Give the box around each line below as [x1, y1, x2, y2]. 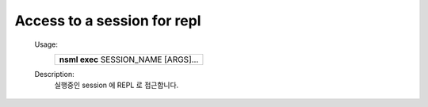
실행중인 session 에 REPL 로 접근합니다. [54, 80, 179, 90]
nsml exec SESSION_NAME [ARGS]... [59, 54, 199, 65]
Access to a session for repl [14, 12, 201, 29]
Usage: [34, 40, 59, 49]
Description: [34, 69, 75, 78]
